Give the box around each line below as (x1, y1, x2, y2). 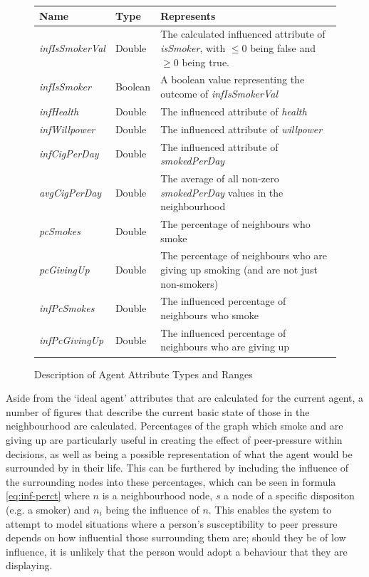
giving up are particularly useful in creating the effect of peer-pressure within (6, 432, 343, 447)
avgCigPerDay (39, 184, 102, 199)
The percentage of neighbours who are (160, 248, 328, 263)
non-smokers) (160, 276, 219, 291)
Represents (160, 8, 216, 23)
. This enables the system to (208, 501, 332, 516)
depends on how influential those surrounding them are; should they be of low (6, 530, 346, 545)
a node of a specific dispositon (224, 488, 355, 503)
